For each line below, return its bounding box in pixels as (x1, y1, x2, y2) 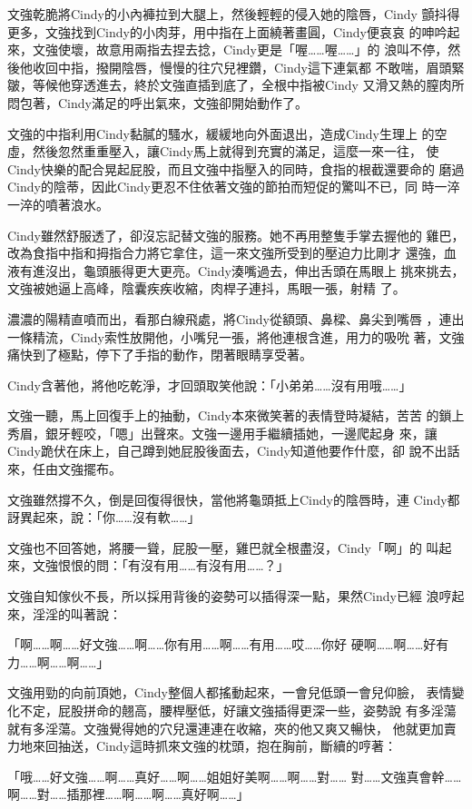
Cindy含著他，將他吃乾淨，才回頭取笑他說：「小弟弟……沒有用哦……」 (7, 375, 412, 394)
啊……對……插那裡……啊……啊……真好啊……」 (7, 784, 250, 804)
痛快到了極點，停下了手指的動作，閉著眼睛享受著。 (7, 345, 312, 364)
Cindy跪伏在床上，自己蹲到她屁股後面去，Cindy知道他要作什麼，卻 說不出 (7, 441, 447, 460)
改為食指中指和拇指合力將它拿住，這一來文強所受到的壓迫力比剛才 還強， (7, 243, 444, 262)
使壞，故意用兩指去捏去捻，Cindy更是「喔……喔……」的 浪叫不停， (57, 40, 448, 59)
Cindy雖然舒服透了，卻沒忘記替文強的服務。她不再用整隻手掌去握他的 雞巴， (7, 225, 465, 244)
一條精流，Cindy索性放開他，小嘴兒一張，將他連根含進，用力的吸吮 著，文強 (7, 327, 465, 346)
